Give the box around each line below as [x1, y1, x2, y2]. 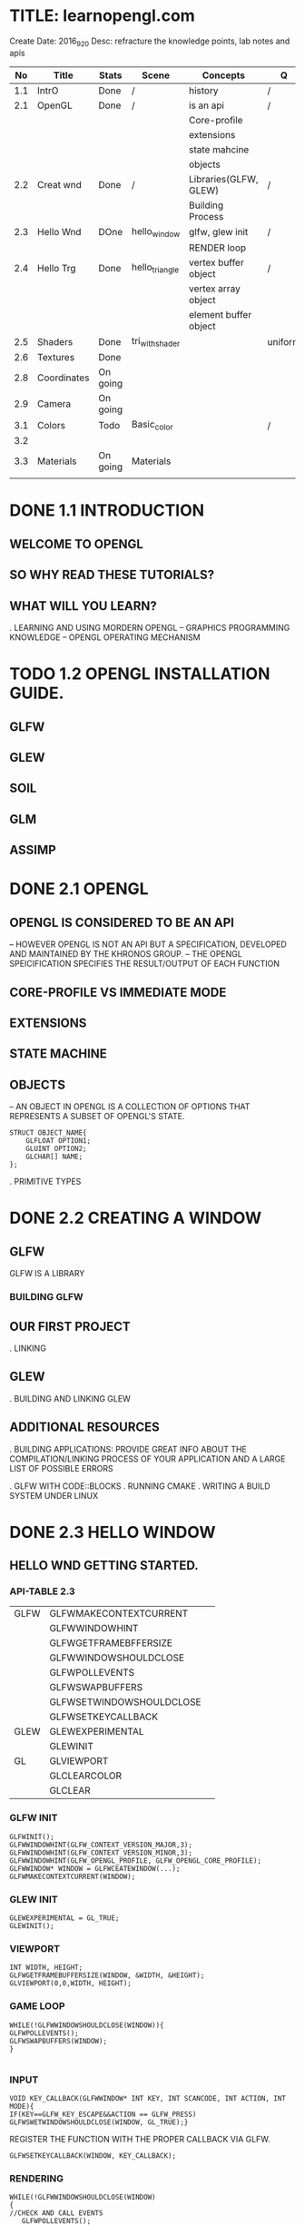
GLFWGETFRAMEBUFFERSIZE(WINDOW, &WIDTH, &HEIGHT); [9, 1971, 205, 1980]
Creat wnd [37, 178, 82, 191]
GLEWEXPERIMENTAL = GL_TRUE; [9, 1914, 120, 1923]
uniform [267, 335, 301, 348]
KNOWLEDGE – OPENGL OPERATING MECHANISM [9, 632, 202, 643]
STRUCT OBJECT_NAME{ [9, 1128, 88, 1137]
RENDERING [9, 2171, 64, 2184]
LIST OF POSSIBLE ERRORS [9, 1462, 113, 1473]
